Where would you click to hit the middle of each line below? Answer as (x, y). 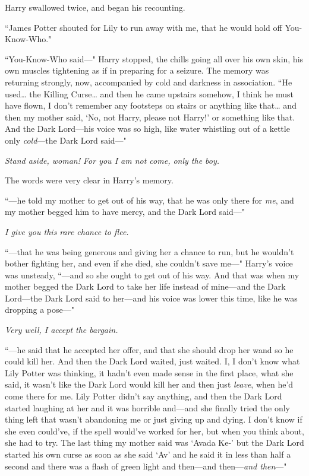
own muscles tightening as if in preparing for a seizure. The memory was (137, 70)
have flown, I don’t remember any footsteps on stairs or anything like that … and (151, 105)
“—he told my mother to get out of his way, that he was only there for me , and (149, 200)
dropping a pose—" (40, 310)
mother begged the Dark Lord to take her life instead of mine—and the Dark (145, 286)
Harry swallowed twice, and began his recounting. (95, 7)
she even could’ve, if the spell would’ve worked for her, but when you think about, (154, 431)
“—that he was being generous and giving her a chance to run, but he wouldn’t (149, 251)
